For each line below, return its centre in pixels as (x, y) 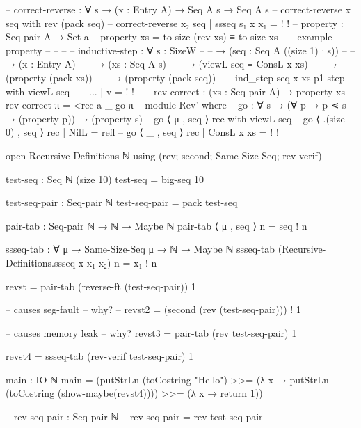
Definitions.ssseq (41, 262)
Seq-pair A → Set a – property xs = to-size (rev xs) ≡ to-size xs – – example (169, 37)
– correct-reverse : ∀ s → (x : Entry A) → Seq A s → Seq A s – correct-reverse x (178, 9)
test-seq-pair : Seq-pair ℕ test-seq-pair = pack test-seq (122, 202)
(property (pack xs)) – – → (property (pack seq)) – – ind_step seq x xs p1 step (175, 77)
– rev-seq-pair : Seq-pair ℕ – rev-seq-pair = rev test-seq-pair (134, 417)
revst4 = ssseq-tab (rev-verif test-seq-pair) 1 (100, 356)
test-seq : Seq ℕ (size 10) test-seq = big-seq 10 (105, 179)
